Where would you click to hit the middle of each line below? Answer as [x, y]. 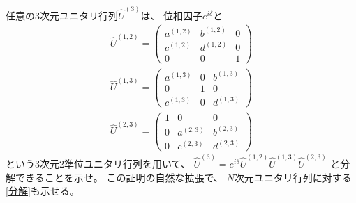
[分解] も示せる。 [43, 191]
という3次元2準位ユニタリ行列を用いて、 [98, 164]
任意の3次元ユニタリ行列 [62, 15]
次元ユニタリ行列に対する [293, 177]
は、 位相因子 [172, 15]
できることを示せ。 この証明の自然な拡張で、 [119, 177]
